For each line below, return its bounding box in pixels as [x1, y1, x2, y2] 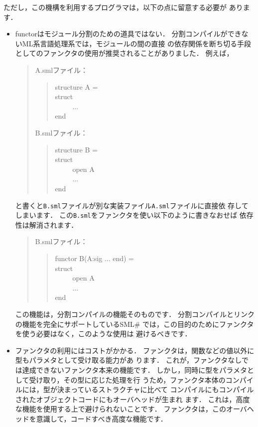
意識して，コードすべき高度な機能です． [36, 413, 167, 424]
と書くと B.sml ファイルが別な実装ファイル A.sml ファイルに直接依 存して [15, 200, 249, 210]
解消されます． [29, 219, 78, 230]
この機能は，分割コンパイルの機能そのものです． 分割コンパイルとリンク [15, 308, 255, 319]
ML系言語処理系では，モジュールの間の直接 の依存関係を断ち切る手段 [22, 38, 252, 48]
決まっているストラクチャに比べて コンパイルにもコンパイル [57, 384, 254, 395]
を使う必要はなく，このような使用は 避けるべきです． [15, 328, 192, 339]
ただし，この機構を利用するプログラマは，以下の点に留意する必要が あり [3, 2, 243, 12]
